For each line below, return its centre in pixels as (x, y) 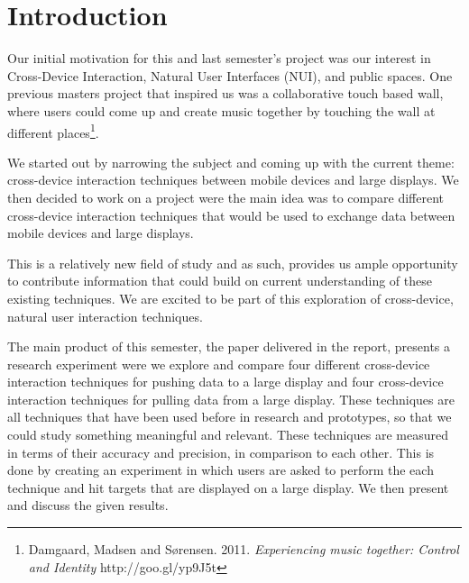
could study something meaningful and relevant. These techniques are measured (228, 435)
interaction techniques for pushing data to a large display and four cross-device (225, 382)
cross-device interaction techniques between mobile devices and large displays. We (233, 180)
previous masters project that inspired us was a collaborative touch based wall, (225, 93)
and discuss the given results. (88, 505)
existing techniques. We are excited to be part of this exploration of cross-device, (230, 298)
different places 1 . (53, 131)
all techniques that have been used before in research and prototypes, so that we (230, 417)
